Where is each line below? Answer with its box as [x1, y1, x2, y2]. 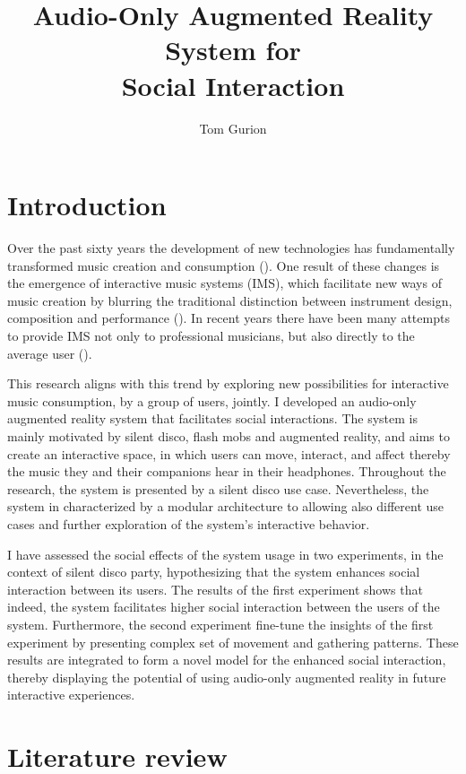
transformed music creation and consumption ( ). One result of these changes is [7, 256, 440, 274]
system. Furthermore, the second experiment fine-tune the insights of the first [7, 614, 434, 633]
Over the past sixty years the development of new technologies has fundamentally [7, 239, 455, 257]
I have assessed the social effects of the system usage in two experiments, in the [7, 544, 444, 563]
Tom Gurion [199, 118, 267, 137]
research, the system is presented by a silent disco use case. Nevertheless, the [7, 479, 429, 498]
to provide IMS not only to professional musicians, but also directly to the [7, 326, 415, 344]
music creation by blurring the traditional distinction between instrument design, [7, 291, 453, 309]
